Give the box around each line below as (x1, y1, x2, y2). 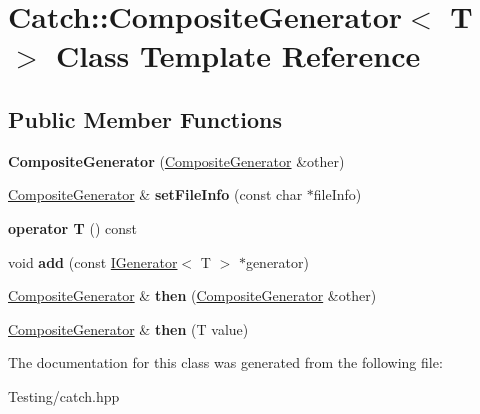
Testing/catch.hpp (8, 385, 120, 406)
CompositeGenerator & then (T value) (8, 318, 249, 339)
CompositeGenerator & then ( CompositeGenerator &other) (8, 285, 377, 306)
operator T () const (8, 217, 137, 238)
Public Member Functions (8, 103, 282, 134)
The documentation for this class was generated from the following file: (8, 352, 443, 373)
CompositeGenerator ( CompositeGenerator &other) (8, 150, 345, 171)
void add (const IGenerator (8, 251, 178, 272)
